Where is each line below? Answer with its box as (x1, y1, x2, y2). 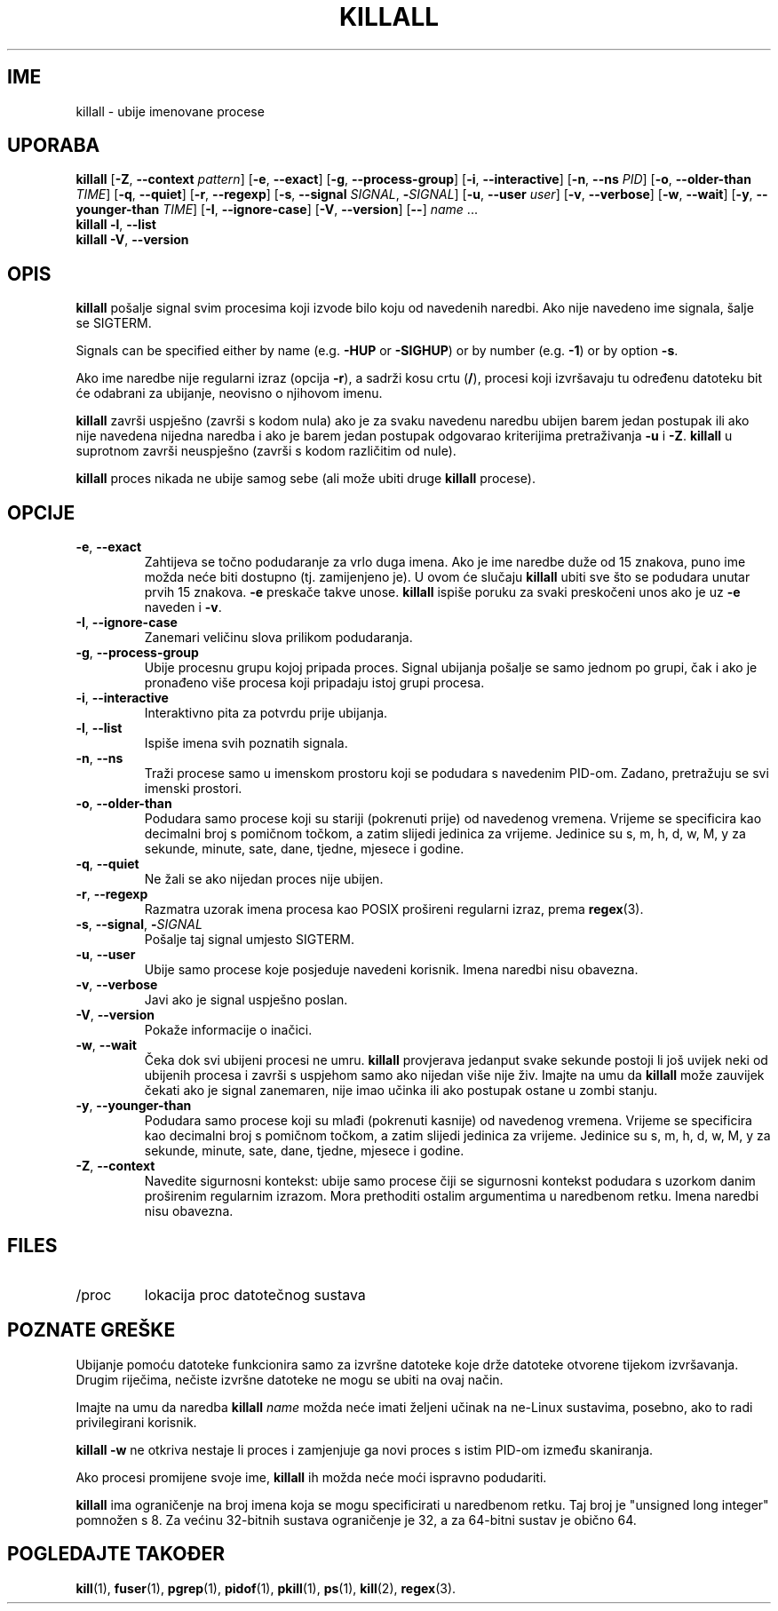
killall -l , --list (75, 217, 156, 233)
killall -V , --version (75, 232, 189, 248)
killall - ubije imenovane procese (75, 103, 265, 119)
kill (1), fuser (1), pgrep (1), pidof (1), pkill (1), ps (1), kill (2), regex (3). (75, 1580, 456, 1596)
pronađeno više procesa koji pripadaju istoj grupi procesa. (144, 675, 485, 691)
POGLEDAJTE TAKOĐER (7, 1543, 225, 1566)
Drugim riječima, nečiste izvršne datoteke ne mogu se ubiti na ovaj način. (75, 1371, 504, 1387)
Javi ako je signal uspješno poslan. (144, 992, 348, 1008)
